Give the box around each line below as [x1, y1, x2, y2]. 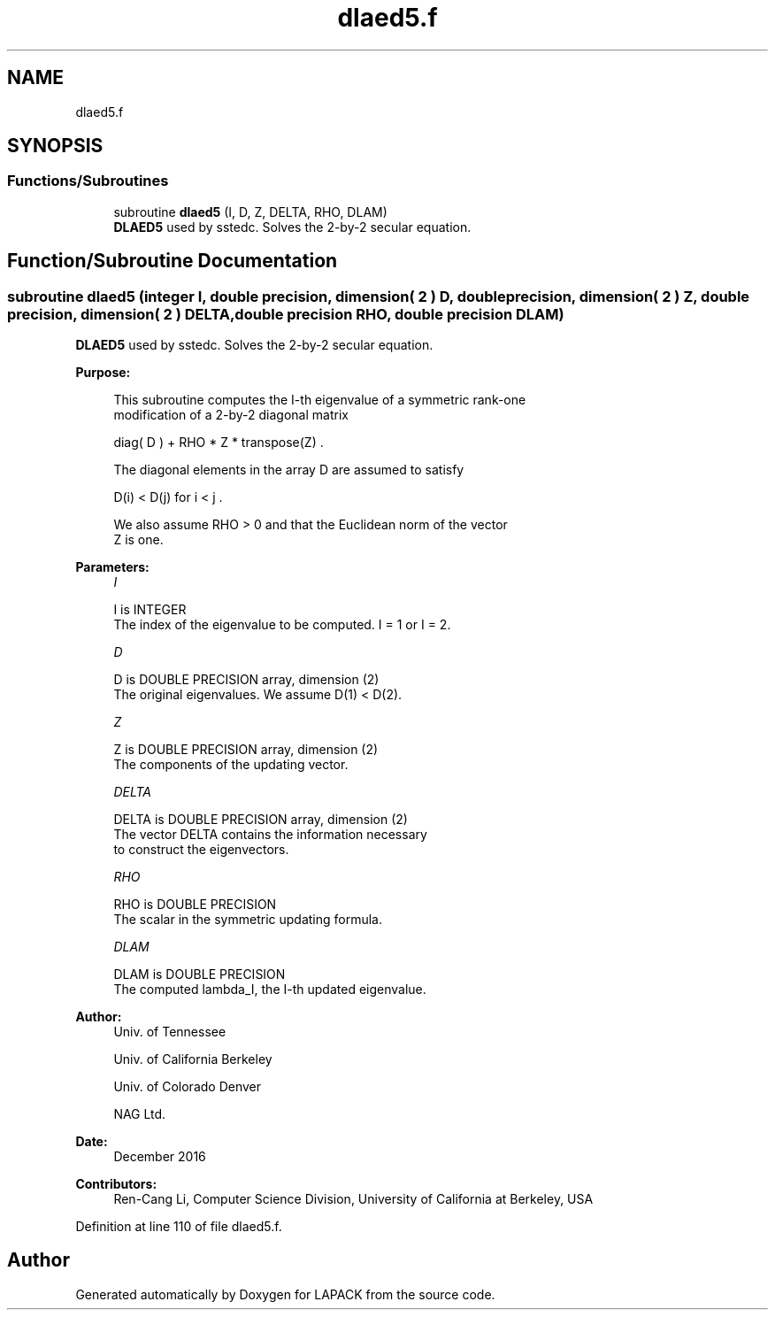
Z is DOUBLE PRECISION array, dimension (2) [113, 742, 379, 758]
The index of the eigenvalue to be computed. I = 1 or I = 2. [113, 617, 451, 633]
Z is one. [113, 532, 164, 548]
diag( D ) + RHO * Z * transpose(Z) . [113, 435, 324, 451]
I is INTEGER [113, 602, 187, 618]
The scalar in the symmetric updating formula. [113, 912, 383, 928]
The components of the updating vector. [113, 757, 349, 773]
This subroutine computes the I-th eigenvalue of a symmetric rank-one [113, 392, 526, 408]
